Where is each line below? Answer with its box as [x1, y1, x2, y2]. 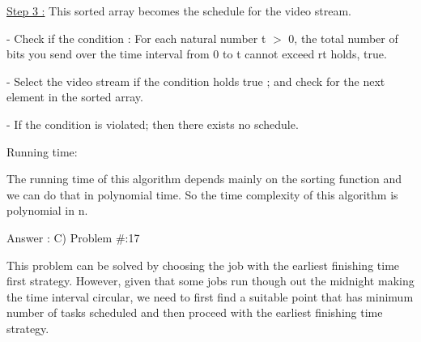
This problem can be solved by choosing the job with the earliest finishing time [6, 256, 400, 273]
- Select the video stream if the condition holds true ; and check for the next [6, 72, 385, 89]
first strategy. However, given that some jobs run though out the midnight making [6, 272, 415, 289]
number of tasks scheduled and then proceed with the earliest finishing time [6, 304, 383, 321]
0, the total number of [288, 29, 398, 46]
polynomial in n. [6, 202, 88, 219]
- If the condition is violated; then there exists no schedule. [6, 115, 299, 132]
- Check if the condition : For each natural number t [6, 29, 266, 46]
